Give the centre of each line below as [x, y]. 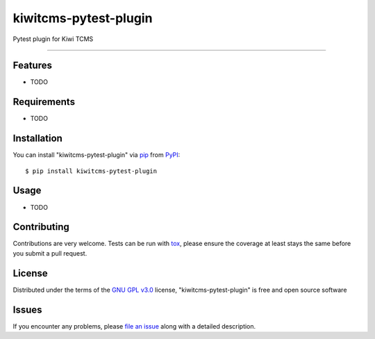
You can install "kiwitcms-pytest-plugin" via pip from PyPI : [97, 155]
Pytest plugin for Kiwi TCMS [53, 39]
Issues [27, 309]
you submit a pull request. [50, 253]
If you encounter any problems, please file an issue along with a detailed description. [134, 326]
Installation [37, 139]
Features [32, 66]
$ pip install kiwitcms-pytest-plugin [91, 171]
